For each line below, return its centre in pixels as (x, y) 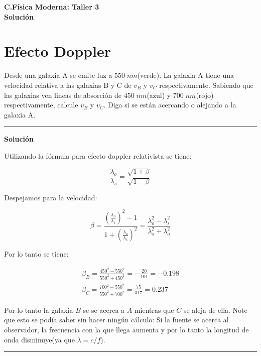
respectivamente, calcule (41, 105)
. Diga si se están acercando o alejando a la (170, 105)
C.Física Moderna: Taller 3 (52, 7)
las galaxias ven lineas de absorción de (63, 95)
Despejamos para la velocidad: (51, 197)
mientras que (154, 310)
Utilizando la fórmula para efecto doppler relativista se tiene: (98, 155)
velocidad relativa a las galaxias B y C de (68, 85)
